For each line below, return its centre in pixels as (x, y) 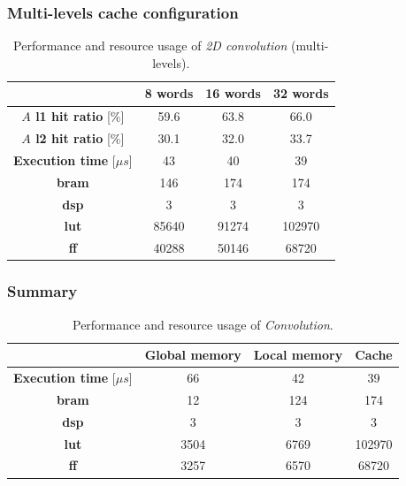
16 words (233, 93)
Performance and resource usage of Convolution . (203, 324)
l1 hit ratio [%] (80, 116)
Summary (42, 291)
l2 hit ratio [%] (80, 138)
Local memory (298, 355)
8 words (169, 93)
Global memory (193, 355)
